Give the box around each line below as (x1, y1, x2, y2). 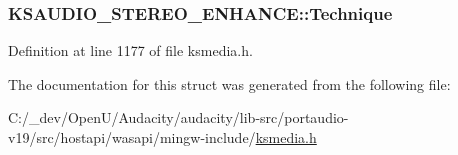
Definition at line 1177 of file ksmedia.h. (8, 40, 253, 61)
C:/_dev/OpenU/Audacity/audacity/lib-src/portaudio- (8, 107, 349, 128)
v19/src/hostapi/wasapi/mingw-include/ (8, 127, 256, 147)
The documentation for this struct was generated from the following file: (8, 73, 451, 94)
